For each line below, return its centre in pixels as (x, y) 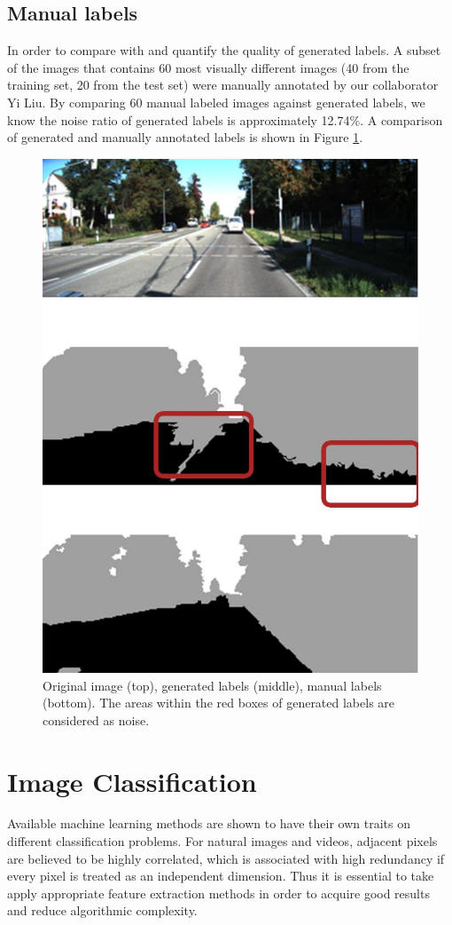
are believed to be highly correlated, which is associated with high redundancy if (226, 858)
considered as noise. (96, 719)
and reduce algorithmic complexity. (102, 910)
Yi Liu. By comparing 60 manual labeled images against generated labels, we (216, 102)
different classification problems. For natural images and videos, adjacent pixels (222, 841)
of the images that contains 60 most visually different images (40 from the (208, 67)
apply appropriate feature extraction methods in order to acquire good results (218, 893)
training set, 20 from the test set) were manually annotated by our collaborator (223, 85)
